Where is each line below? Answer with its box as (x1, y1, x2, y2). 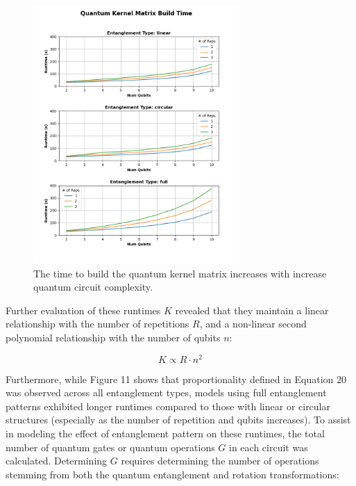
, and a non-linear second (199, 316, 307, 331)
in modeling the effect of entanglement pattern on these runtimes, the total (6, 426, 325, 440)
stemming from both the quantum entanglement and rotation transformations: (6, 467, 339, 481)
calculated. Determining (6, 453, 108, 468)
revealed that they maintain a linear (175, 302, 329, 317)
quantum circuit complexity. (33, 280, 153, 294)
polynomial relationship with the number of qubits (6, 330, 221, 344)
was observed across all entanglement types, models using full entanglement (6, 385, 327, 400)
